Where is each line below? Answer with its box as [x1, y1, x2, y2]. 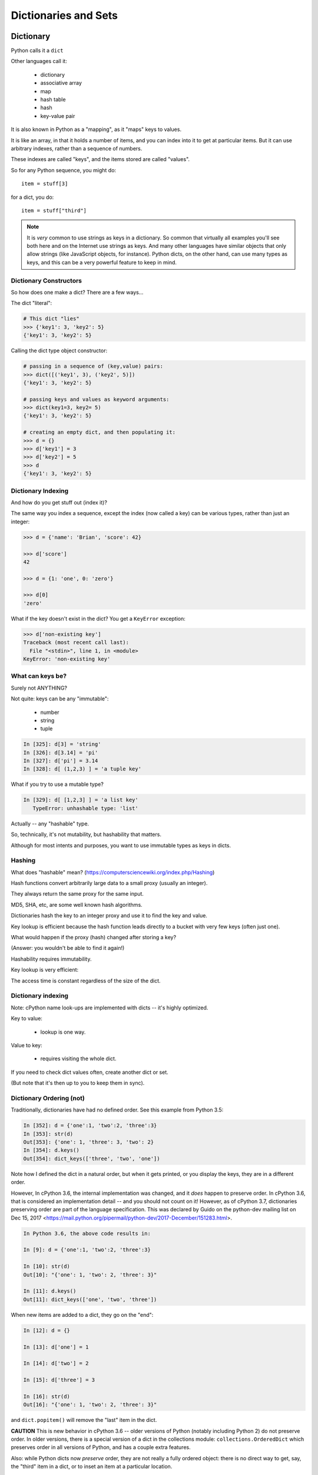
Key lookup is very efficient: [11, 966, 79, 973]
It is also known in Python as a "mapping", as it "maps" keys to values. [11, 126, 182, 133]
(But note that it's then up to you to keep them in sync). [11, 1080, 145, 1087]
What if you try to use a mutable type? [11, 781, 104, 788]
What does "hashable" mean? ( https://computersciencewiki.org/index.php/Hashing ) [11, 868, 215, 876]
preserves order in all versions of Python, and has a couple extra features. [11, 1444, 191, 1451]
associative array [40, 80, 82, 87]
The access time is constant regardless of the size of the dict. [11, 977, 161, 984]
